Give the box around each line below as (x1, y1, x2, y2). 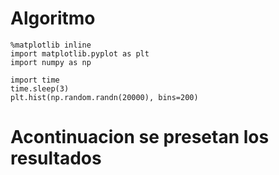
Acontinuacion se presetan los (10, 126, 270, 149)
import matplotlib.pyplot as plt (10, 48, 150, 59)
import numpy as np (10, 57, 92, 67)
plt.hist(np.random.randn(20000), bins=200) (10, 92, 199, 102)
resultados (10, 147, 102, 170)
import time (10, 75, 60, 85)
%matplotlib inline (10, 40, 92, 50)
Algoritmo (10, 7, 96, 30)
